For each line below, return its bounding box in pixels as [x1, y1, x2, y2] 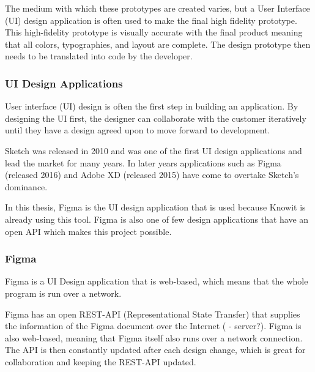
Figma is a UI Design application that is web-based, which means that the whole [5, 275, 308, 288]
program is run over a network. [5, 286, 122, 299]
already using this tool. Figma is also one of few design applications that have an [5, 212, 309, 225]
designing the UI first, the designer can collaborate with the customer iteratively [5, 111, 306, 124]
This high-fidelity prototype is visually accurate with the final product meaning [5, 26, 303, 39]
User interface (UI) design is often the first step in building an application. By [5, 100, 298, 113]
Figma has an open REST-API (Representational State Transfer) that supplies [5, 307, 300, 320]
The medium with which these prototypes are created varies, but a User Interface [5, 2, 310, 14]
